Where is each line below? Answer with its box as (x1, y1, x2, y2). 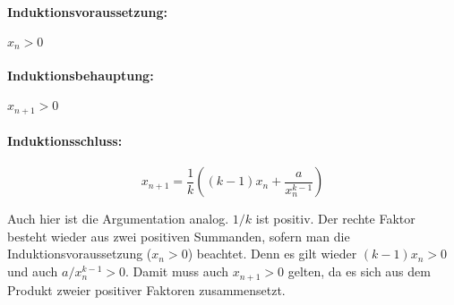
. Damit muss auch (125, 262, 229, 281)
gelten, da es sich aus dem (287, 262, 431, 281)
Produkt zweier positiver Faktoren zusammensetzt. (7, 280, 286, 299)
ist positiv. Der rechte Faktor (255, 209, 415, 228)
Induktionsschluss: (7, 131, 123, 150)
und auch (7, 262, 58, 281)
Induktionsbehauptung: (7, 65, 154, 84)
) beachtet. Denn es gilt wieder (187, 244, 357, 263)
